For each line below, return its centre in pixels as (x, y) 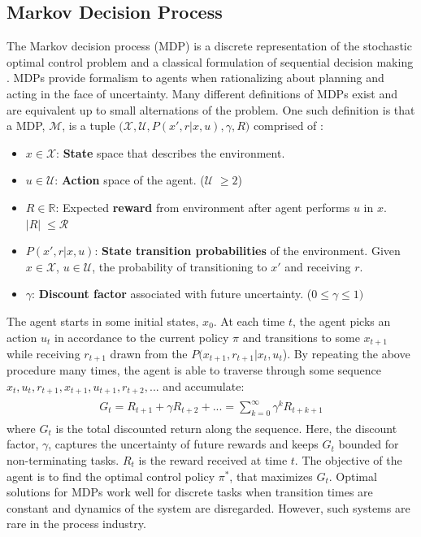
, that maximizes (271, 476)
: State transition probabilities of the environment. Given (247, 251)
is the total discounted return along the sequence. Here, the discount (226, 428)
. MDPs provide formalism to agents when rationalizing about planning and (195, 78)
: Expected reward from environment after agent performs (203, 207)
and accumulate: (204, 386)
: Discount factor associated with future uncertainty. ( (172, 294)
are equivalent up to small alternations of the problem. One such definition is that (211, 109)
